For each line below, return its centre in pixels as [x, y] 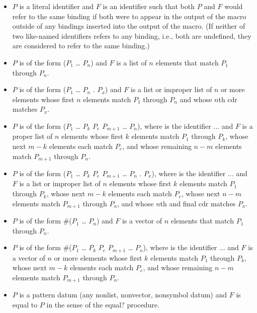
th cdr [228, 99]
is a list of [132, 62]
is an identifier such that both [149, 6]
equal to [25, 304]
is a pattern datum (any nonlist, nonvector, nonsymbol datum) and [123, 295]
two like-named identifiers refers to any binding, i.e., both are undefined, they [132, 35]
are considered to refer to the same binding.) [81, 46]
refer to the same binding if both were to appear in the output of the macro [129, 16]
